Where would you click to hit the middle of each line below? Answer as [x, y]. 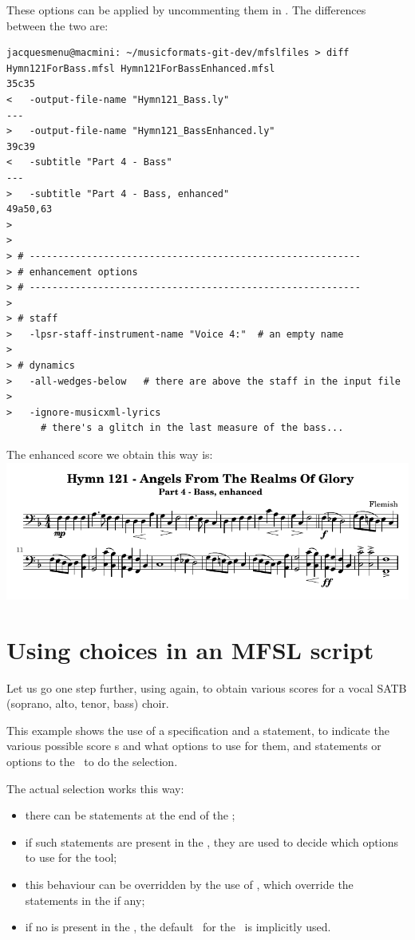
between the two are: [57, 25]
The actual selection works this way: [95, 788]
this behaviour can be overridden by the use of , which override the [189, 885]
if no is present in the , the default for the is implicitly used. [178, 927]
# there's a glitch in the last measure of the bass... [192, 428]
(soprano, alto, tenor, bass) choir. [88, 703]
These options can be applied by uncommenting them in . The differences [186, 10]
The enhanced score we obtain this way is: [110, 454]
